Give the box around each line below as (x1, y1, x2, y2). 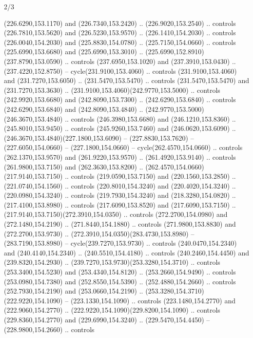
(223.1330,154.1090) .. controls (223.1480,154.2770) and (70, 295, 235, 305)
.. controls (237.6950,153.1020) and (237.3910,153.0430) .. (65, 56, 236, 66)
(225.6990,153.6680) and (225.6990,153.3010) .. (4, 46, 143, 57)
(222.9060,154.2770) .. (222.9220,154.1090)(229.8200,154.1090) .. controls (4, 305, 220, 315)
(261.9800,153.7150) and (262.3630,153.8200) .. (4, 161, 143, 171)
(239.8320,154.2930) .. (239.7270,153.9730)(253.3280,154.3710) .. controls (4, 257, 220, 267)
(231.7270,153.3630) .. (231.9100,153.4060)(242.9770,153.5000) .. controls (4, 84, 220, 95)
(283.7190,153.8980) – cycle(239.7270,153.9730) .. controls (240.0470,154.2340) (4, 238, 237, 248)
